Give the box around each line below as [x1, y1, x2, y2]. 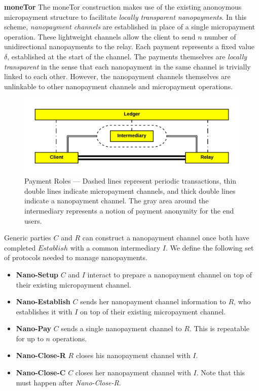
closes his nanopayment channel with [76, 350, 191, 361]
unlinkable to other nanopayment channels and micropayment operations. [4, 81, 233, 91]
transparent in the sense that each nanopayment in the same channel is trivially [4, 61, 251, 72]
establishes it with [16, 306, 72, 316]
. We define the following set [165, 242, 254, 253]
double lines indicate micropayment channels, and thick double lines [24, 185, 236, 196]
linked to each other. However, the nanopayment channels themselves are [4, 71, 231, 82]
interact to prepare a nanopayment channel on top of [87, 269, 252, 279]
